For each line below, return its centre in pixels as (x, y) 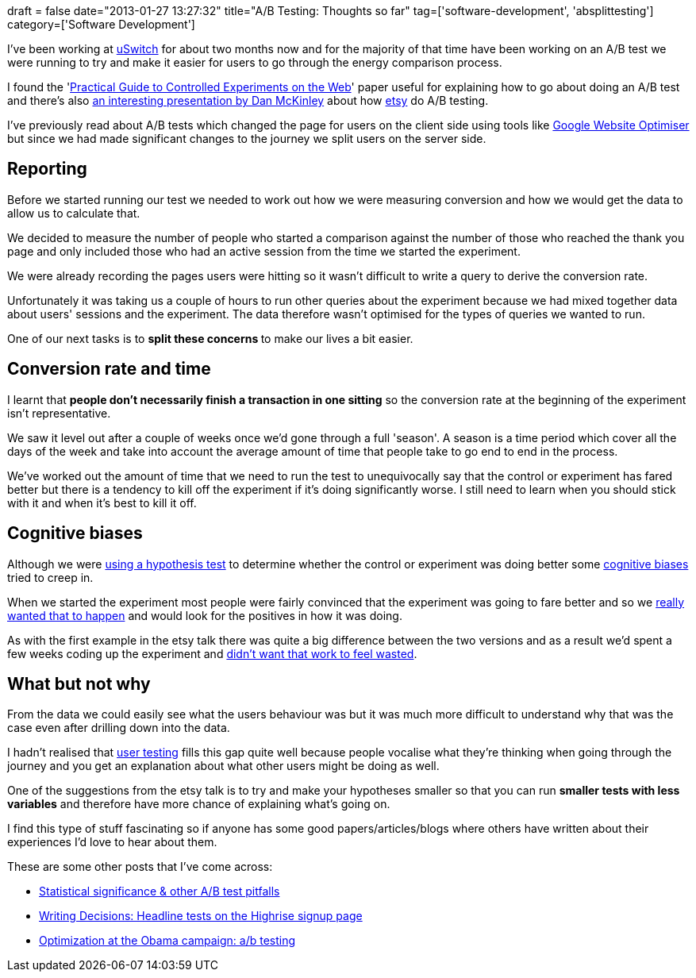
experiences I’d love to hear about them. (112, 842)
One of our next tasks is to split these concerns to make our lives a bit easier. (210, 338)
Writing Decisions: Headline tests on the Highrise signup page (201, 916)
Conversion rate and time (109, 369)
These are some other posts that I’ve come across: (140, 867)
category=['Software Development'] (101, 24)
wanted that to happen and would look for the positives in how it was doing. (205, 615)
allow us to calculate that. (74, 213)
